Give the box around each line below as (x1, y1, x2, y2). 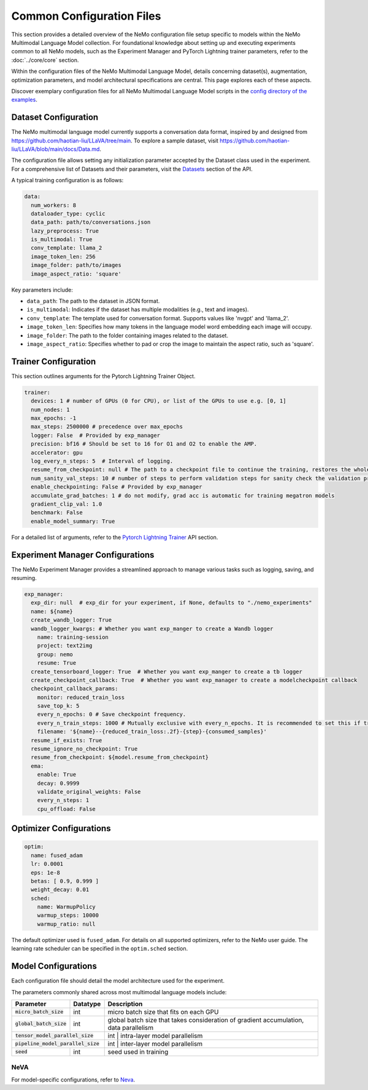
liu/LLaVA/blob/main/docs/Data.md (11, 145, 100, 153)
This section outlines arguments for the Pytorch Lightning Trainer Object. (11, 372, 196, 380)
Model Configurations (11, 961, 98, 972)
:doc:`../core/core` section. (11, 56, 79, 64)
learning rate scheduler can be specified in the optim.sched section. (11, 945, 188, 953)
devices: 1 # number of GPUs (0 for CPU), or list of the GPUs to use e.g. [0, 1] (31, 398, 286, 404)
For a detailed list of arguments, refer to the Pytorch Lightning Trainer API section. (11, 533, 218, 541)
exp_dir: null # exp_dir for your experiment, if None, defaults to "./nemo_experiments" (31, 599, 312, 606)
